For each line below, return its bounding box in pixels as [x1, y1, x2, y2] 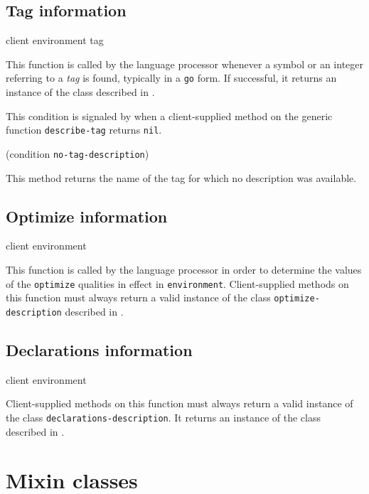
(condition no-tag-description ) [6, 146, 149, 161]
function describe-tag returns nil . [6, 122, 162, 137]
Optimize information [6, 205, 168, 227]
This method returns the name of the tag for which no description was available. [6, 170, 357, 185]
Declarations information [6, 338, 193, 360]
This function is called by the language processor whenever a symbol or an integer [6, 56, 364, 71]
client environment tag [6, 33, 104, 48]
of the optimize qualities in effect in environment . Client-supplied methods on [6, 276, 349, 291]
